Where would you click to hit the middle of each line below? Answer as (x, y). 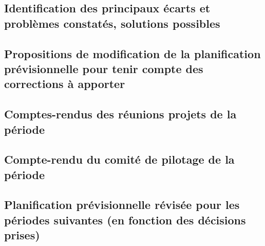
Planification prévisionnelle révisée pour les (122, 205)
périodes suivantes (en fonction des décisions (125, 219)
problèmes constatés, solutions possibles (112, 23)
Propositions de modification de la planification (132, 53)
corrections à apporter (65, 84)
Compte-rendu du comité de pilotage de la (119, 159)
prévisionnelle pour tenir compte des (104, 68)
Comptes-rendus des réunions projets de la (120, 114)
